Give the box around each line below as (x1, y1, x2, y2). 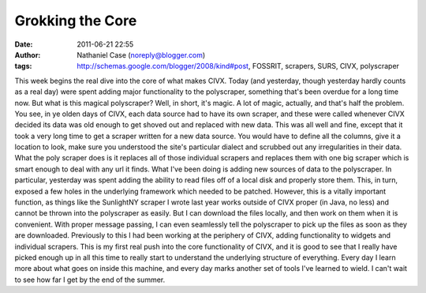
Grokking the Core (14, 12, 137, 29)
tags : (14, 62, 32, 71)
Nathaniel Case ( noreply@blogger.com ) (77, 50, 206, 59)
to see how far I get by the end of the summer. (14, 275, 166, 284)
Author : (14, 50, 41, 59)
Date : (14, 39, 33, 49)
